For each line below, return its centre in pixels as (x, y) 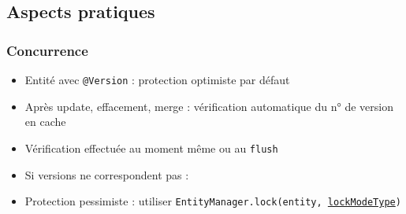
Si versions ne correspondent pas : (107, 174)
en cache (45, 122)
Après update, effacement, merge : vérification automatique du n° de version (209, 106)
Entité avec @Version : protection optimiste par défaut (157, 79)
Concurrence (47, 50)
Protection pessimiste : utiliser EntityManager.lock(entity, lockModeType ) (213, 201)
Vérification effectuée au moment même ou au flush (151, 148)
